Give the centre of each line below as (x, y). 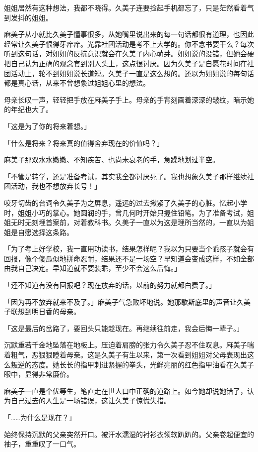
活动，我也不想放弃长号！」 (56, 186)
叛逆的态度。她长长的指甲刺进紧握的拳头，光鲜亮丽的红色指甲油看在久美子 (132, 364)
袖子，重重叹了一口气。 (42, 444)
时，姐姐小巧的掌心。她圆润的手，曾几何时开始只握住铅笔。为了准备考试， (126, 212)
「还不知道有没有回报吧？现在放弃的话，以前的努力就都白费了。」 (110, 285)
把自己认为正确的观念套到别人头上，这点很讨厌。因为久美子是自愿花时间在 (126, 63)
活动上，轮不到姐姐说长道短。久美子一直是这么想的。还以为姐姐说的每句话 (132, 73)
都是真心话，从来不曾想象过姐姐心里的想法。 (77, 83)
